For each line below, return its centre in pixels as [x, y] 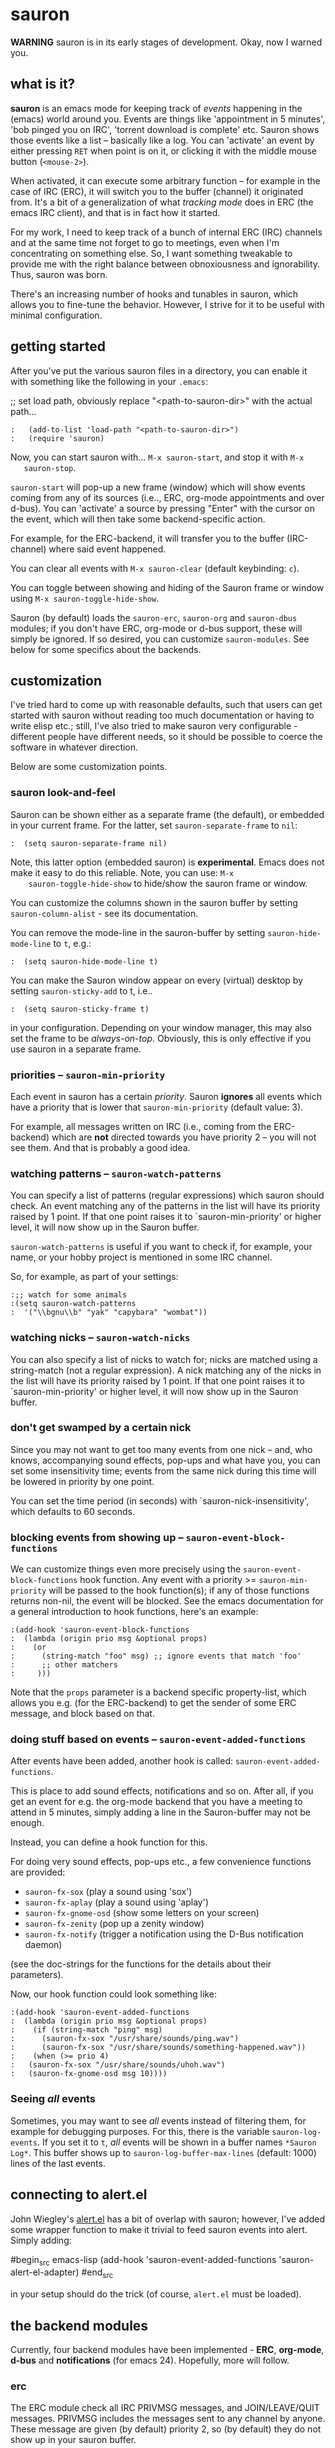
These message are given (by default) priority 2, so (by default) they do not [166, 2429]
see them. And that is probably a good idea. [100, 1147]
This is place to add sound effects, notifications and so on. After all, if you [162, 1791]
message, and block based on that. [82, 1714]
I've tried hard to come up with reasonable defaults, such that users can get [166, 705]
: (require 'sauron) [57, 438]
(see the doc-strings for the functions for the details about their [141, 1964]
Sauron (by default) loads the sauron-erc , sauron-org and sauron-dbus [154, 617]
